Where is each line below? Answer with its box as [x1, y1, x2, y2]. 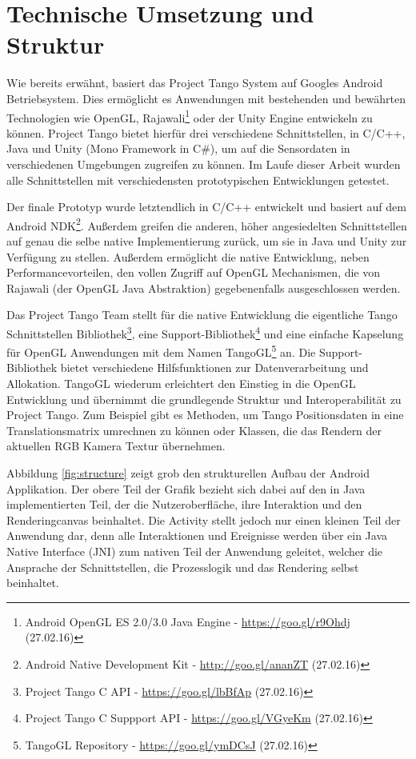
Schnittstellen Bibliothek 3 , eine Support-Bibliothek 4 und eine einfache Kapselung [6, 322, 404, 342]
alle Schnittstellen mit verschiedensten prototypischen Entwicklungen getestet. [6, 171, 390, 188]
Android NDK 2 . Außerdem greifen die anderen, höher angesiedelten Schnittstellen [6, 214, 407, 234]
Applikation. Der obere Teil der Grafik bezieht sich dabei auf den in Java [6, 480, 366, 497]
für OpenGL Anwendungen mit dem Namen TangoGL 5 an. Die [6, 342, 316, 360]
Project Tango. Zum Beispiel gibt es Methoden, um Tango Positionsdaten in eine [6, 406, 404, 423]
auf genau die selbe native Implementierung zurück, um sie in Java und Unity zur [6, 232, 407, 249]
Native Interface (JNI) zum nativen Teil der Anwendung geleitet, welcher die [6, 542, 383, 559]
